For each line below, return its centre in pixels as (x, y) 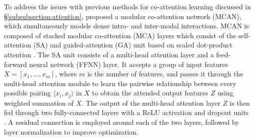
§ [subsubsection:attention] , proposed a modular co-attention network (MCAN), (123, 16)
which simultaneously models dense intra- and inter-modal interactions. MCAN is (127, 26)
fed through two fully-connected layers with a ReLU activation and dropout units (126, 112)
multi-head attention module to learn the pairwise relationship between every (120, 83)
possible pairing (27, 93)
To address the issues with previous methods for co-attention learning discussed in (127, 6)
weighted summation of (39, 103)
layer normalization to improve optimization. (71, 131)
